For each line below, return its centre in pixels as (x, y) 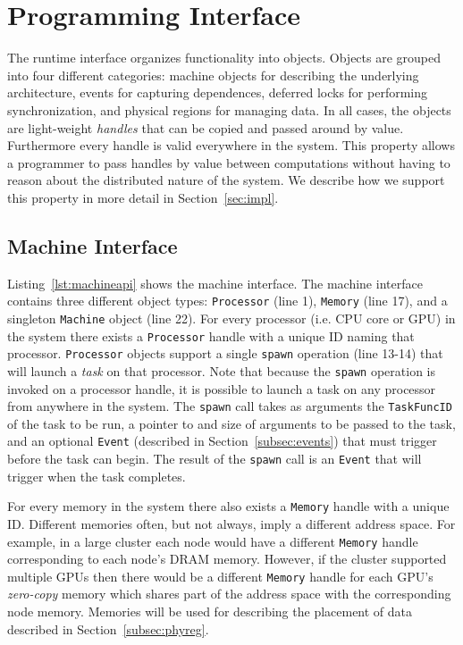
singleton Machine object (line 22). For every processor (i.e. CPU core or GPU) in (231, 318)
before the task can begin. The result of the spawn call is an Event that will (215, 459)
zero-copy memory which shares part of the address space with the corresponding (229, 594)
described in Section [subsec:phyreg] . (108, 628)
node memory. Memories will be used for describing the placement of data (210, 611)
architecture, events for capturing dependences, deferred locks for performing (217, 92)
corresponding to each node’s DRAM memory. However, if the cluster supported (227, 559)
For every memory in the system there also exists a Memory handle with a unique (228, 506)
